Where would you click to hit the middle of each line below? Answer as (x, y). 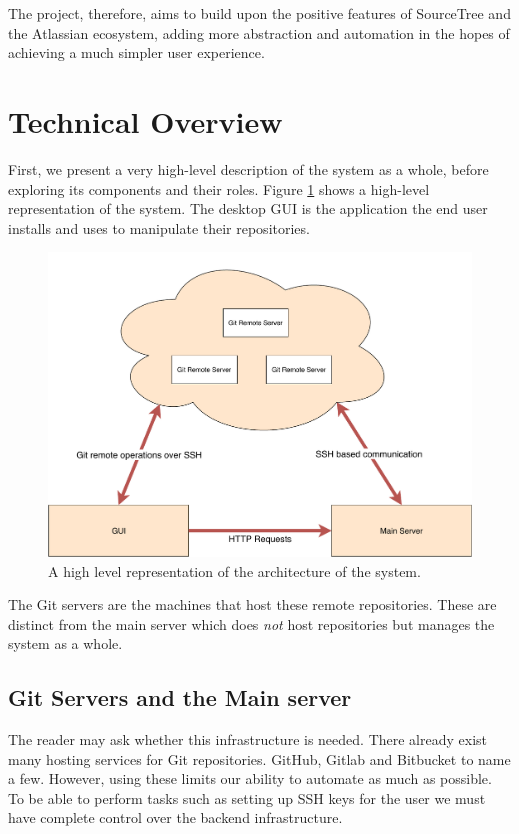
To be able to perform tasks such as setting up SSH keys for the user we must (247, 797)
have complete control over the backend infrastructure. (175, 817)
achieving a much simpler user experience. (136, 52)
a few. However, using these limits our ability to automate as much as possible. (250, 778)
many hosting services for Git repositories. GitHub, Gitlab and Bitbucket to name (259, 758)
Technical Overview (145, 120)
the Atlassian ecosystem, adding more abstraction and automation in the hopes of (259, 32)
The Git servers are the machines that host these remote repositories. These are (252, 604)
